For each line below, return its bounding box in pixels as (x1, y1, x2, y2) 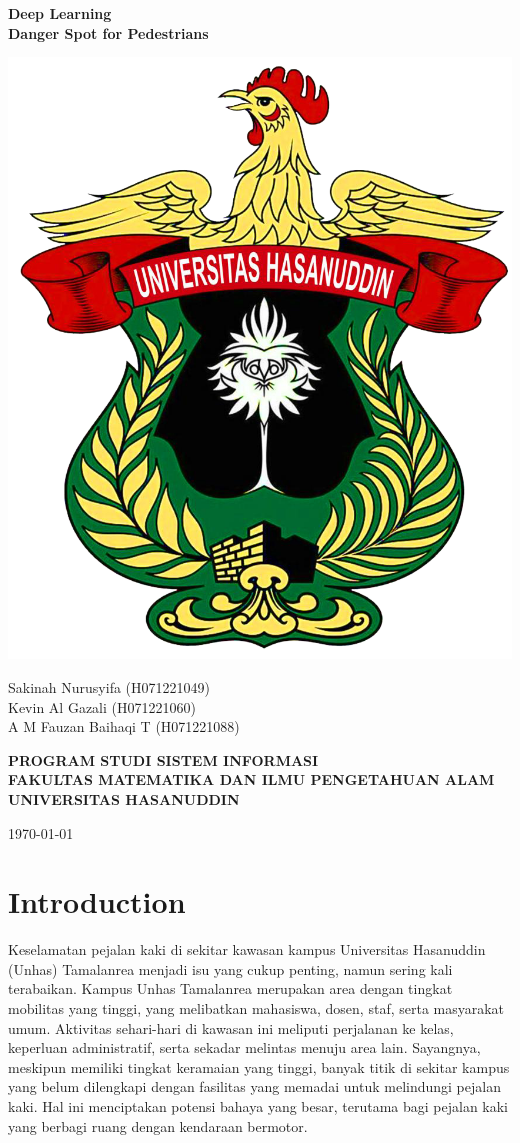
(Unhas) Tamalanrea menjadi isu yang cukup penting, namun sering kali (8, 958, 453, 979)
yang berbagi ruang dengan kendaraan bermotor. (8, 1115, 308, 1136)
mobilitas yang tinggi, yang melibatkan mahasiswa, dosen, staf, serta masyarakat (8, 998, 505, 1019)
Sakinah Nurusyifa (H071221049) (8, 676, 210, 697)
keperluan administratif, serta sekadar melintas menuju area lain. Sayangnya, (8, 1037, 481, 1058)
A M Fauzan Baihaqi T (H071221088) (8, 716, 240, 737)
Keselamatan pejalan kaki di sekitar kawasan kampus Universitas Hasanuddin (8, 939, 486, 960)
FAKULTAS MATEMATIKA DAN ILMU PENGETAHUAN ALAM (8, 769, 495, 790)
